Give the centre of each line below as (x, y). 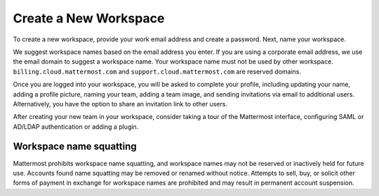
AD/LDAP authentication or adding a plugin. (76, 127)
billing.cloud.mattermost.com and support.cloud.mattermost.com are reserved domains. (157, 71)
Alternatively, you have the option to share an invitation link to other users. (120, 104)
